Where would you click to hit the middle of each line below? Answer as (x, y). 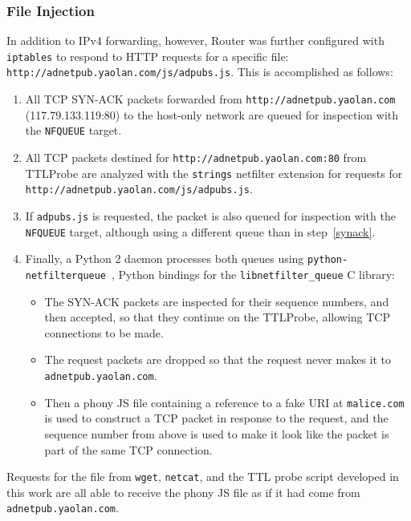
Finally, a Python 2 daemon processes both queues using (165, 258)
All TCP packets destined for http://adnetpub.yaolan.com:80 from (196, 158)
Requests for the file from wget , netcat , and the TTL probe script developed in (203, 477)
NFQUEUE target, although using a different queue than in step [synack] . (200, 231)
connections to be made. (104, 332)
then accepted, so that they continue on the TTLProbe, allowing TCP (218, 317)
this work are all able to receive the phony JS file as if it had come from (183, 492)
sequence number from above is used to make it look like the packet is (217, 433)
